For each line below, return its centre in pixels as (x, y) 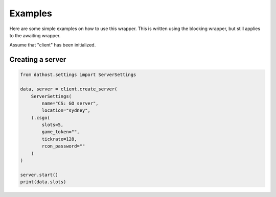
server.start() (39, 175)
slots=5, (53, 125)
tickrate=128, (59, 139)
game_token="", (61, 132)
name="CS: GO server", (70, 103)
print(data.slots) (43, 182)
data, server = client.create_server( (69, 89)
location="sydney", (66, 110)
